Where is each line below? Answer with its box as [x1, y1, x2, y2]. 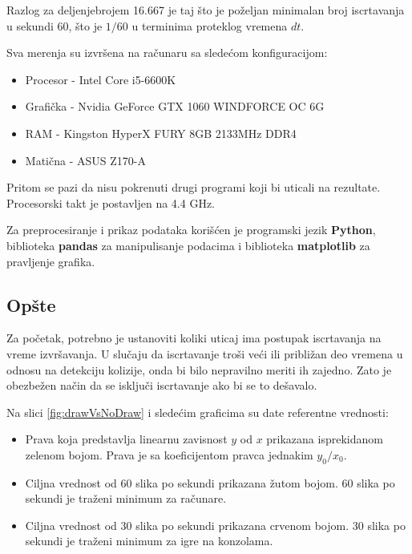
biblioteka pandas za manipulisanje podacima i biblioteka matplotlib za [6, 237, 370, 253]
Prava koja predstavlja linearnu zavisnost [25, 431, 228, 447]
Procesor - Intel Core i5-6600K [25, 71, 176, 87]
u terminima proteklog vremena [131, 17, 288, 34]
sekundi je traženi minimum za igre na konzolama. [25, 532, 273, 549]
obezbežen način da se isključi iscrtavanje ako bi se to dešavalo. [6, 377, 317, 394]
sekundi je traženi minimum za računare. [25, 490, 227, 507]
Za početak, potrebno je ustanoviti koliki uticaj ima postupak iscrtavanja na [6, 330, 382, 346]
